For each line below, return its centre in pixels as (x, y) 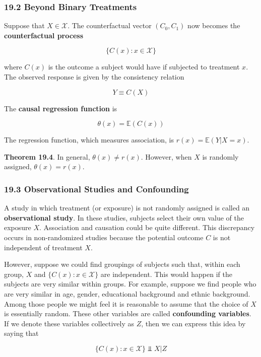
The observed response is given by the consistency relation (94, 77)
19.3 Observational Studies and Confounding (96, 189)
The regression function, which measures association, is (89, 140)
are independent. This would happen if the (166, 274)
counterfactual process (44, 35)
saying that (21, 333)
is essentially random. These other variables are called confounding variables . (128, 313)
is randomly (220, 156)
